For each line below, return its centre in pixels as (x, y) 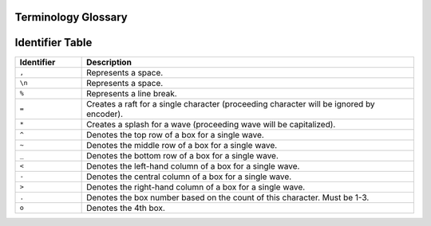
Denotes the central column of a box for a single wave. (189, 177)
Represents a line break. (132, 93)
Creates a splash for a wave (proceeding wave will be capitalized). (211, 124)
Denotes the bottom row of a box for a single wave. (182, 155)
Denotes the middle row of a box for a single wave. (182, 145)
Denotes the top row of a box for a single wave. (176, 134)
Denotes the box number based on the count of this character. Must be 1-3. (228, 197)
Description (109, 62)
